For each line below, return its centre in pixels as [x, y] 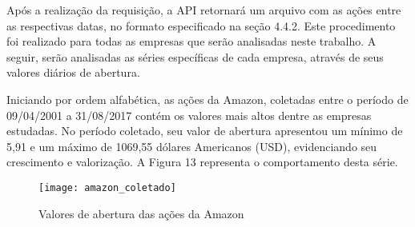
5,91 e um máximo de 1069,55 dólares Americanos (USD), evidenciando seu [192, 146]
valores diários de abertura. [73, 72]
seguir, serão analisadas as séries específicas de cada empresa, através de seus [195, 56]
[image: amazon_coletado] [107, 187]
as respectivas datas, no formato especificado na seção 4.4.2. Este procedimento [201, 25]
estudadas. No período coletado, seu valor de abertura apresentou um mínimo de [205, 131]
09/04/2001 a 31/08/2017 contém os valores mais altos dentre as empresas [189, 115]
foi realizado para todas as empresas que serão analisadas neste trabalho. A [191, 41]
